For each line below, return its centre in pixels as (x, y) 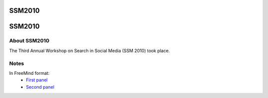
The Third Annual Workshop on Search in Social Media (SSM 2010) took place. (90, 50)
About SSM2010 (29, 41)
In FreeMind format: (29, 73)
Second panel (40, 87)
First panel (37, 80)
